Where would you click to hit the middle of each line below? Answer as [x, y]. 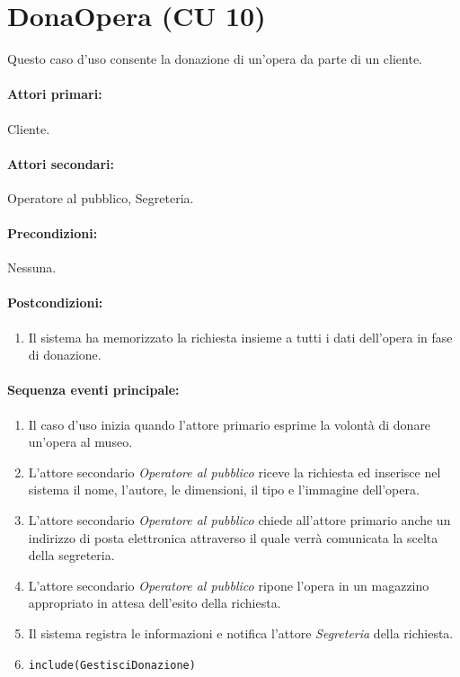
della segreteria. [71, 555]
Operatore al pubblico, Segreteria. [101, 197]
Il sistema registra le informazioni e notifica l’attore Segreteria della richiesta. [241, 633]
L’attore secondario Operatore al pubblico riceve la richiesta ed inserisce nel [234, 472]
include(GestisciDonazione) [112, 665]
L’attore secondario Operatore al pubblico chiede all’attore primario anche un [239, 520]
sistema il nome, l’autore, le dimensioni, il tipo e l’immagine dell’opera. [224, 490]
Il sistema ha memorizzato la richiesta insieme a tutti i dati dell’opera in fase [240, 337]
